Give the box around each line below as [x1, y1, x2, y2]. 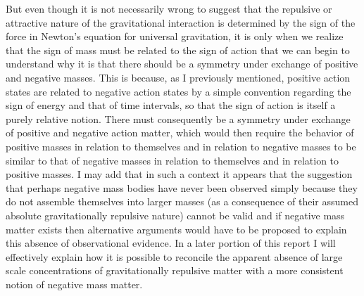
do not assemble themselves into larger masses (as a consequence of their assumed [6, 194, 358, 209]
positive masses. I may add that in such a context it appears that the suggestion [6, 167, 353, 181]
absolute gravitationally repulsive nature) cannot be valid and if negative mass [6, 207, 345, 222]
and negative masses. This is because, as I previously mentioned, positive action [6, 70, 351, 84]
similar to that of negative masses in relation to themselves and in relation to [6, 153, 339, 167]
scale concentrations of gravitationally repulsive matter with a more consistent [6, 263, 344, 278]
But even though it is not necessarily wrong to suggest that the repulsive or [6, 1, 332, 15]
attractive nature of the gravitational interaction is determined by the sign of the [6, 15, 356, 30]
